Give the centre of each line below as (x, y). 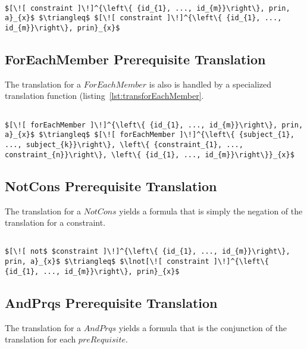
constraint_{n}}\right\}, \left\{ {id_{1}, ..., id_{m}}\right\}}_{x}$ (150, 155)
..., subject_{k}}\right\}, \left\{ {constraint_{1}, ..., (124, 144)
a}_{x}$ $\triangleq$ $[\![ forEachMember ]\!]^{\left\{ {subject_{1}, (150, 135)
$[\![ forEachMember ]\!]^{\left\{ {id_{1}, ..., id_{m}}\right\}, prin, (154, 125)
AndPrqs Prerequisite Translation (111, 302)
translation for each (40, 339)
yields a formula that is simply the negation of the (211, 211)
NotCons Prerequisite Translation (111, 186)
